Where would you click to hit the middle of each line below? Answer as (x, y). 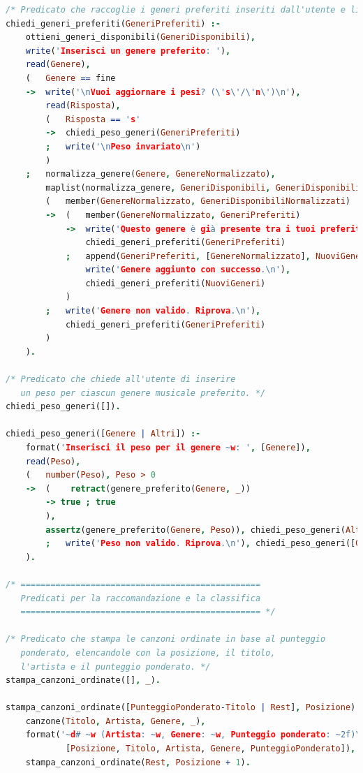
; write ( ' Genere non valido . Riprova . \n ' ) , (153, 311)
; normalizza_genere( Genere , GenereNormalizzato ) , (150, 174)
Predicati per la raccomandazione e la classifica (141, 598)
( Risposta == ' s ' (93, 119)
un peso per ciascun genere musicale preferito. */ (143, 393)
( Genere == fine (71, 78)
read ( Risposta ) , (83, 106)
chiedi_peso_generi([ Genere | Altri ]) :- (103, 434)
